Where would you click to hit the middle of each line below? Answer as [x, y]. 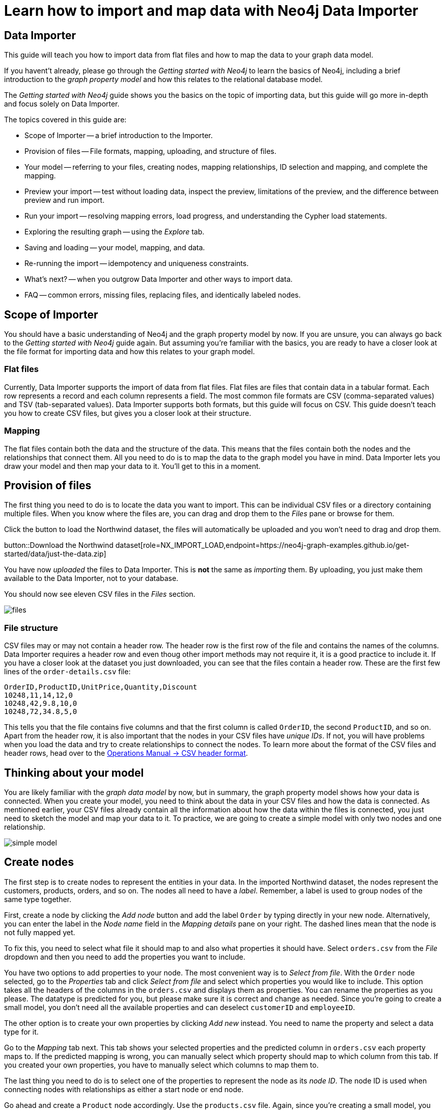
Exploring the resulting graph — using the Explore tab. [115, 232]
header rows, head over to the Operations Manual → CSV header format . [126, 753]
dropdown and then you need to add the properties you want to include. [125, 957]
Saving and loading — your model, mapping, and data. [115, 248]
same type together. [38, 899]
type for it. [21, 1031]
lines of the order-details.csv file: [67, 672]
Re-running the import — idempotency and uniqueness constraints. [137, 263]
